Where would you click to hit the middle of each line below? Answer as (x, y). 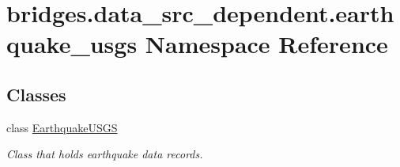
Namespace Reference (266, 44)
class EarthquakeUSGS (62, 127)
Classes (36, 94)
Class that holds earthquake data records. (105, 154)
